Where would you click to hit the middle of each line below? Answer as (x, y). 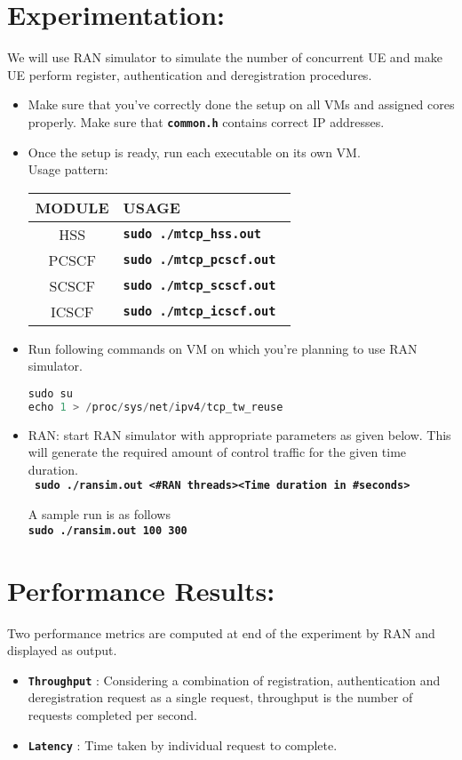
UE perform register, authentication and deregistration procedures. (190, 74)
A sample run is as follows (99, 514)
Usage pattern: (68, 169)
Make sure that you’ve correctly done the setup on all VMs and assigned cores (241, 104)
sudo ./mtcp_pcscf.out (199, 260)
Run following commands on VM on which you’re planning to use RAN (223, 348)
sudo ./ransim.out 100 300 (108, 530)
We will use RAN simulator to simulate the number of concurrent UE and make (225, 57)
